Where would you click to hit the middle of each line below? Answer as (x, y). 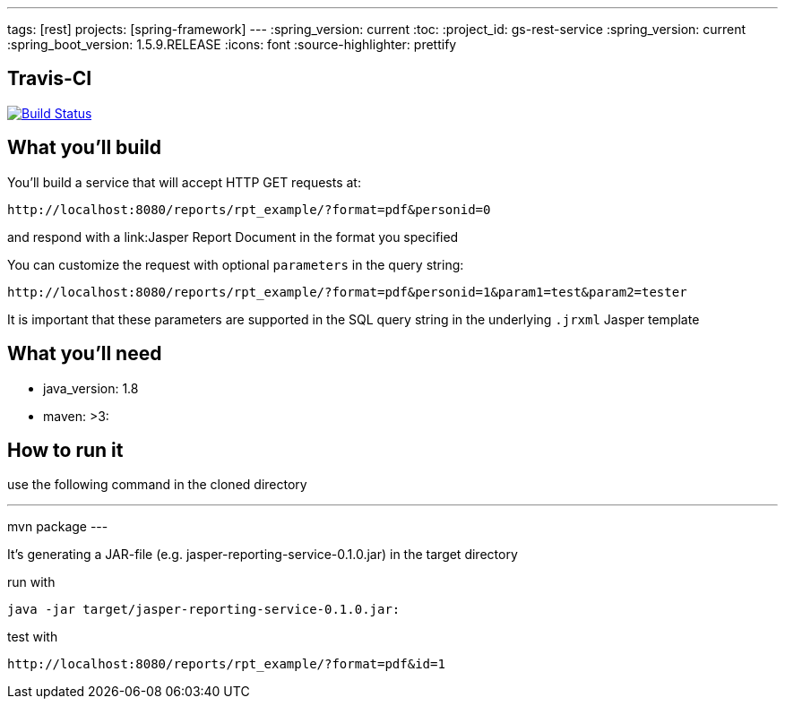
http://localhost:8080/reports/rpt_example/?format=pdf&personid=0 (249, 209)
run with (31, 582)
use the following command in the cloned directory (157, 485)
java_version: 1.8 (91, 388)
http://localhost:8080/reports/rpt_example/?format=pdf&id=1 (226, 664)
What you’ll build (85, 148)
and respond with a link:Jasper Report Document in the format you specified (233, 237)
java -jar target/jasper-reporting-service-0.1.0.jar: (204, 610)
